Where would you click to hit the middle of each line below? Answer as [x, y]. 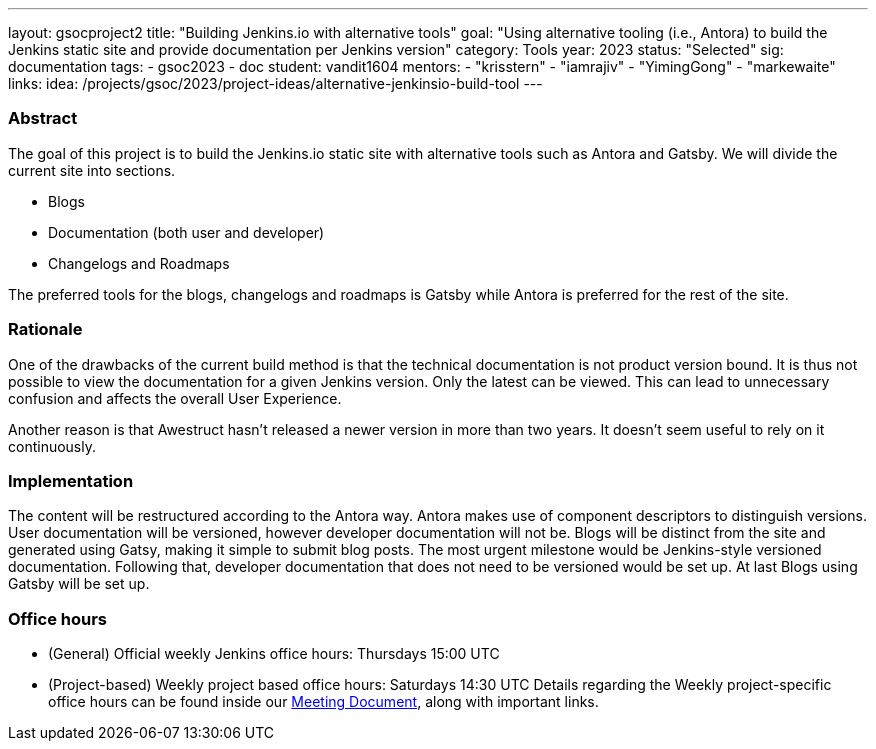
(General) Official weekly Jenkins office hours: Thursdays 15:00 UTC [274, 653]
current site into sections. [92, 170]
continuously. [52, 446]
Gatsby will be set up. [79, 584]
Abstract [43, 118]
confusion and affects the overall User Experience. [175, 398]
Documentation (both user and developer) [186, 232]
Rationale [45, 329]
